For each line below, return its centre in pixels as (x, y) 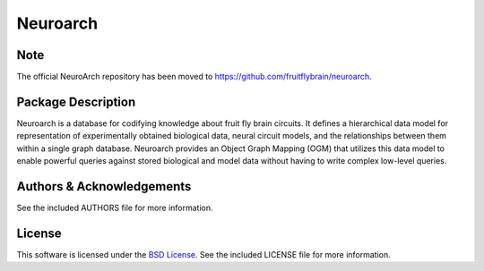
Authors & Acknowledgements (104, 186)
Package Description (76, 102)
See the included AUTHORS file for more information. (115, 208)
